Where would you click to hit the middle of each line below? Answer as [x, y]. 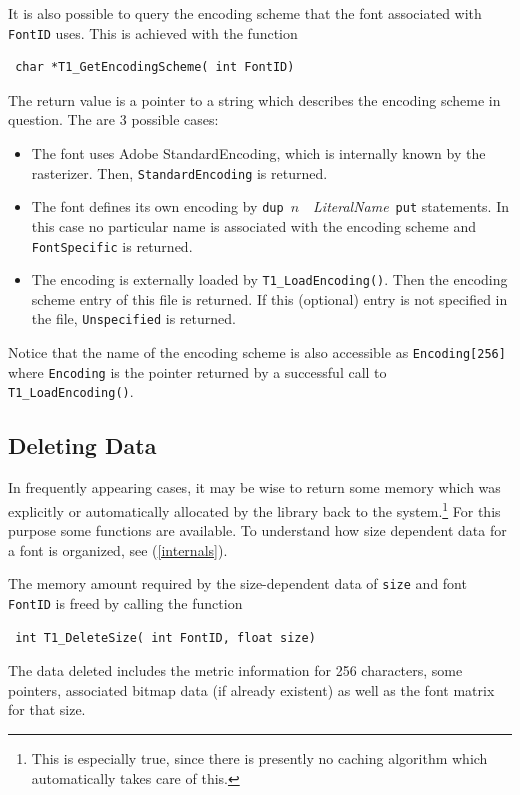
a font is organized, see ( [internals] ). [118, 549]
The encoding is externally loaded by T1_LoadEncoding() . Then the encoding [269, 279]
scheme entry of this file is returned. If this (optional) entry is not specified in [269, 298]
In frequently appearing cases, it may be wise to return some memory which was [254, 487]
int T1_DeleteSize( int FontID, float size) [165, 637]
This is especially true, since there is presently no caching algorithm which [259, 757]
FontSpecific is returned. [112, 245]
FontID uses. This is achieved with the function [153, 32]
